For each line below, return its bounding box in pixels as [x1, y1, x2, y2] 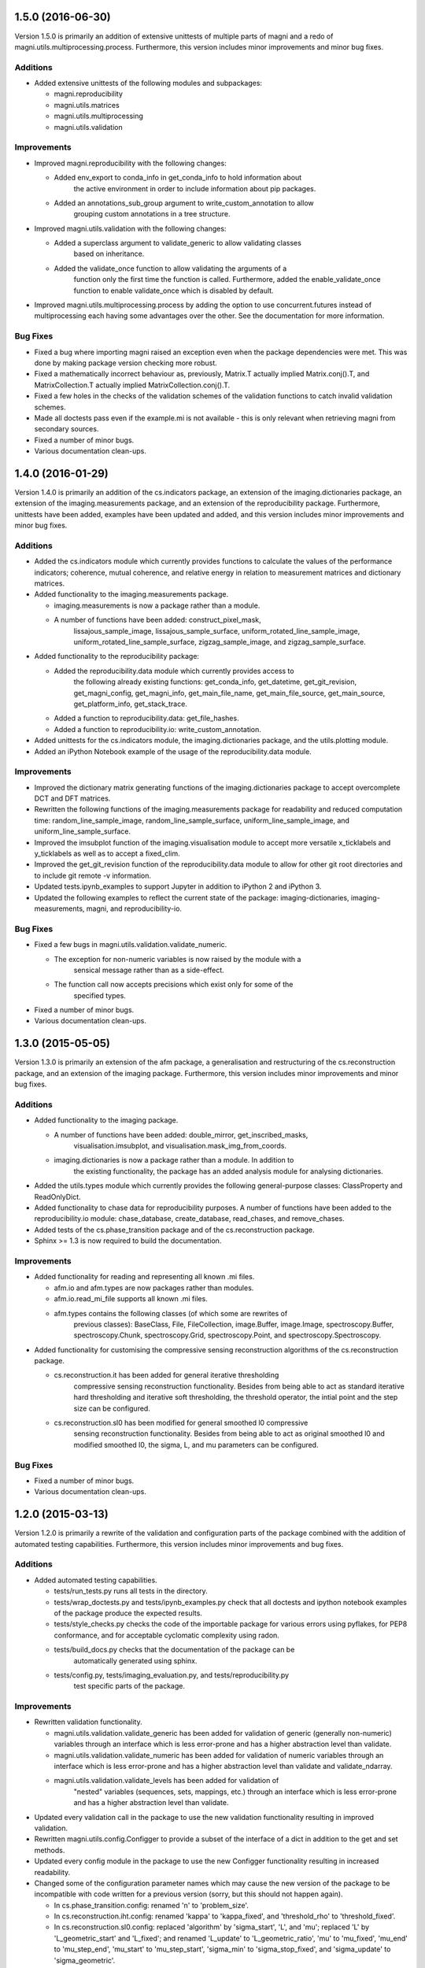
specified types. [73, 990, 126, 1000]
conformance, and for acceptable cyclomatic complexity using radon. [54, 1630, 279, 1640]
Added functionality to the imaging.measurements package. [34, 590, 228, 599]
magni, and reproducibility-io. [86, 904, 183, 913]
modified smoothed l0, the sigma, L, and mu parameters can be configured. [73, 1440, 319, 1449]
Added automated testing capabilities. [34, 1575, 157, 1585]
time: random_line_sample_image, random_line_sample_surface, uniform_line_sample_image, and [34, 816, 350, 825]
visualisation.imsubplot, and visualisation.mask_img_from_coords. [73, 1141, 287, 1151]
